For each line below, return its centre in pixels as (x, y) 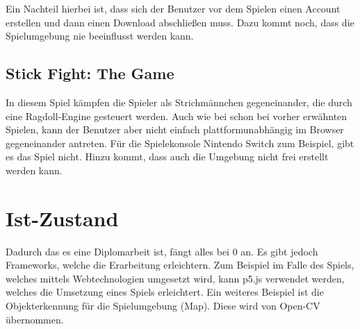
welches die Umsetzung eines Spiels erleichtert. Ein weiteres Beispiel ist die (165, 292)
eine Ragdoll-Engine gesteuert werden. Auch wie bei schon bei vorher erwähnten (177, 116)
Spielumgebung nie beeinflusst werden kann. (100, 36)
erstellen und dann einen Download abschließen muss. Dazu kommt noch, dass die (180, 22)
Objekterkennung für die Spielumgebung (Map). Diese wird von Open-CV (163, 306)
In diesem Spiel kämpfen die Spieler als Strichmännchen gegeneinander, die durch (179, 102)
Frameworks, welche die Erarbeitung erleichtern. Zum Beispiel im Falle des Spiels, (180, 265)
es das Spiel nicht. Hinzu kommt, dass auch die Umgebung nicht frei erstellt (167, 157)
